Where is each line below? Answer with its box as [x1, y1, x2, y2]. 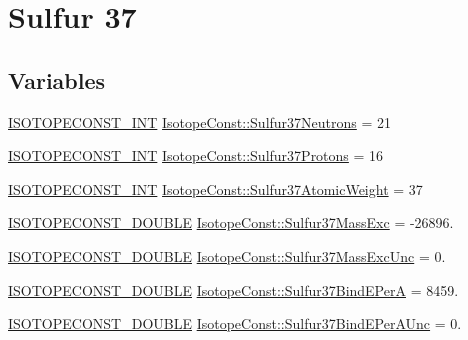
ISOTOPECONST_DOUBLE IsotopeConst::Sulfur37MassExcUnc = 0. [8, 245, 446, 266]
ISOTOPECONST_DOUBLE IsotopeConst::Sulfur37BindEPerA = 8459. [8, 279, 459, 300]
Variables [8, 64, 106, 95]
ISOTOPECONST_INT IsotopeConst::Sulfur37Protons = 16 [8, 145, 384, 166]
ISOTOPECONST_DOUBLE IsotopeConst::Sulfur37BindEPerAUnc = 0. [8, 313, 462, 334]
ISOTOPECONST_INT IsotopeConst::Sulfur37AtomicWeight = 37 [8, 178, 423, 199]
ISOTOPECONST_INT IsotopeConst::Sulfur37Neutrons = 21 [8, 111, 392, 132]
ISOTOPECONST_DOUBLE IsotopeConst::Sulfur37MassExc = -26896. [8, 212, 454, 233]
